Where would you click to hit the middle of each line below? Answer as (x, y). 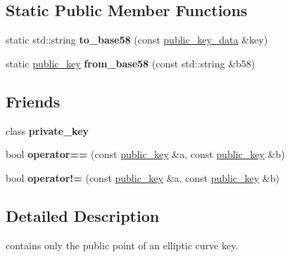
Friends (33, 101)
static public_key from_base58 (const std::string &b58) (131, 63)
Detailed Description (83, 215)
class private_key (48, 130)
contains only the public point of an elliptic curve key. (122, 245)
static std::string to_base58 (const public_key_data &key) (137, 40)
